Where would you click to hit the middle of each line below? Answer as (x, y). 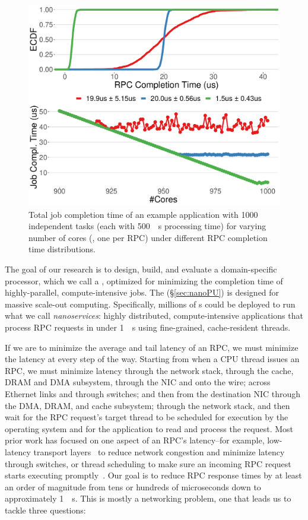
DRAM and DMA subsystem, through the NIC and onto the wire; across (138, 382)
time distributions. (62, 249)
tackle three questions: (45, 510)
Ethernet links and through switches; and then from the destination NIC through (153, 394)
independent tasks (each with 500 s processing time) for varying (147, 226)
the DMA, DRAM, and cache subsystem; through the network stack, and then (147, 405)
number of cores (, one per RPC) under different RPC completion (148, 237)
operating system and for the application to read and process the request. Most (149, 428)
